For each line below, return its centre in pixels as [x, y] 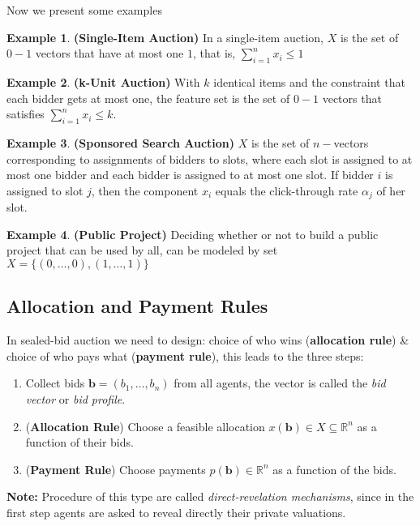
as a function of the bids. [334, 469]
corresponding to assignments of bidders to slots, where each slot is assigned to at [210, 158]
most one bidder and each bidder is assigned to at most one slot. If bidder [190, 175]
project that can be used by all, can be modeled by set [142, 250]
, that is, [214, 53]
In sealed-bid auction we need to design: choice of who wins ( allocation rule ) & [208, 340]
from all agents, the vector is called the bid [280, 383]
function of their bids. [79, 442]
